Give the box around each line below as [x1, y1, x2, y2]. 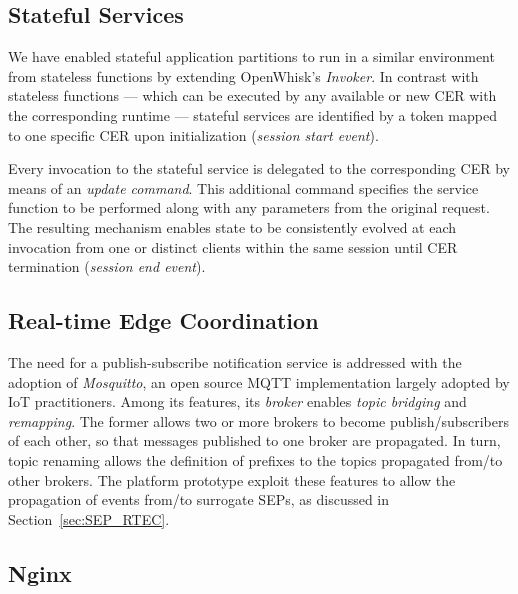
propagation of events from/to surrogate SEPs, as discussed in [8, 489, 390, 510]
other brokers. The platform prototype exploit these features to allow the [8, 469, 456, 490]
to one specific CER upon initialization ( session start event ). [8, 124, 379, 145]
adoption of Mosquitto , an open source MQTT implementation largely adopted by [8, 371, 510, 392]
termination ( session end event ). [8, 256, 206, 277]
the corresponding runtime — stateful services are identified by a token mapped [8, 104, 497, 125]
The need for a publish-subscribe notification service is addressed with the [8, 351, 462, 372]
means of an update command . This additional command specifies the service [8, 177, 479, 198]
